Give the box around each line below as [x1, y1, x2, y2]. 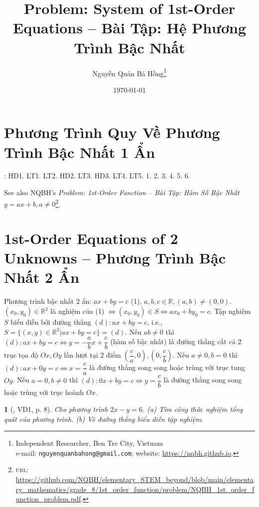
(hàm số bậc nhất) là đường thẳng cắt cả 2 [110, 336, 242, 347]
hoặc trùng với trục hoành [4, 387, 84, 397]
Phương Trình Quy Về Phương [4, 122, 220, 142]
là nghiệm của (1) [50, 306, 105, 316]
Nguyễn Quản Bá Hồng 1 [92, 66, 167, 78]
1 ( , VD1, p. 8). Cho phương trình [4, 403, 108, 414]
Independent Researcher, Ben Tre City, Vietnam [15, 438, 163, 448]
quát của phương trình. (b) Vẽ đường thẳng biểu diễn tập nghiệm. [4, 413, 203, 424]
